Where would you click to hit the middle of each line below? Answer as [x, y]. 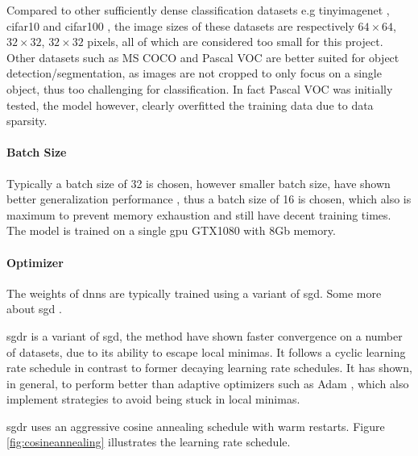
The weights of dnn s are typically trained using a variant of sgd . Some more [194, 293]
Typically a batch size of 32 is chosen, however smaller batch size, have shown [199, 183]
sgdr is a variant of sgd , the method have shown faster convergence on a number [205, 335]
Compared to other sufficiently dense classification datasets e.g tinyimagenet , [198, 10]
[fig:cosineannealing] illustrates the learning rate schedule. [149, 442]
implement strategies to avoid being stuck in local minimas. [153, 399]
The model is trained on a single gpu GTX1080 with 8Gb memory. [171, 230]
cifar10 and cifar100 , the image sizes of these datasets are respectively [180, 25]
